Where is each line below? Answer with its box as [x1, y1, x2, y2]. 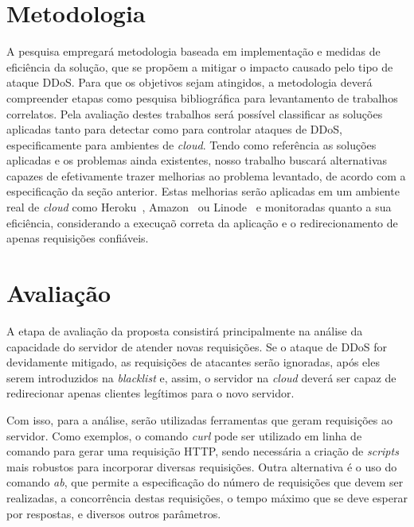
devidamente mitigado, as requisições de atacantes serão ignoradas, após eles [6, 354, 380, 370]
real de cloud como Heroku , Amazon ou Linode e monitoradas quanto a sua [6, 199, 392, 215]
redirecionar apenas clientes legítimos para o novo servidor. [6, 385, 295, 401]
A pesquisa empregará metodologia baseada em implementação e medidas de [6, 43, 381, 60]
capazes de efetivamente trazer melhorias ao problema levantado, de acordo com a [6, 167, 406, 184]
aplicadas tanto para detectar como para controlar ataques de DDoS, [6, 121, 342, 138]
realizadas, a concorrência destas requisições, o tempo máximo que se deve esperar [6, 489, 408, 506]
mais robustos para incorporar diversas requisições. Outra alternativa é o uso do [6, 458, 397, 475]
